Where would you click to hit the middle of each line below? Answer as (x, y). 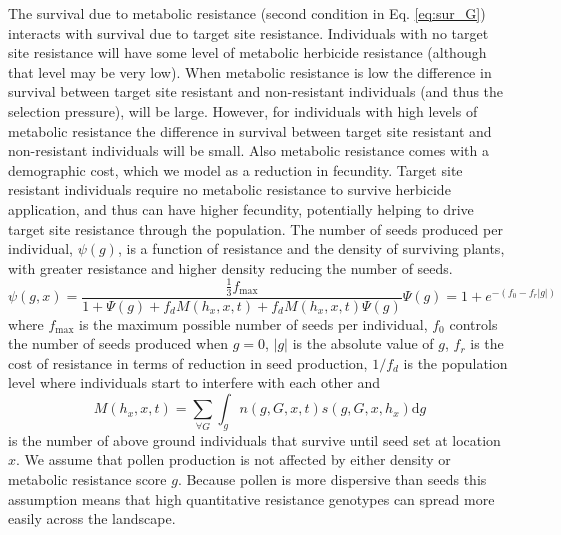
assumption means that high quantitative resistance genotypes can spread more (251, 498)
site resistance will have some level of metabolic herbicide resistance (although (247, 52)
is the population (455, 362)
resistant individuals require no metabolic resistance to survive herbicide (229, 189)
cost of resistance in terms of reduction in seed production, (188, 362)
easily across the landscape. (92, 518)
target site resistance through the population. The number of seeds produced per (255, 228)
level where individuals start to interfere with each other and (194, 382)
